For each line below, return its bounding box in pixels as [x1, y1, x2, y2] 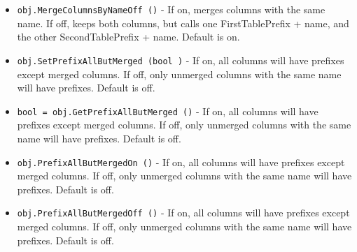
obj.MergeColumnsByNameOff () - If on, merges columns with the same [17, 2, 325, 16]
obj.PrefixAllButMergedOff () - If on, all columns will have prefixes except [17, 205, 350, 220]
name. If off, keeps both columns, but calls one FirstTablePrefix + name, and [17, 15, 349, 30]
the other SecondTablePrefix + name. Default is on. [17, 29, 240, 44]
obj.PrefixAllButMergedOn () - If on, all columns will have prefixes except [17, 154, 345, 169]
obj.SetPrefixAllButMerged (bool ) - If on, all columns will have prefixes [17, 52, 344, 67]
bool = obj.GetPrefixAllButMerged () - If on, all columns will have [17, 103, 318, 118]
